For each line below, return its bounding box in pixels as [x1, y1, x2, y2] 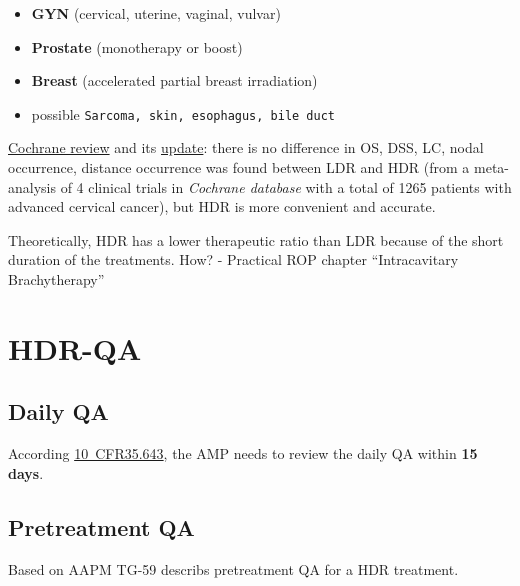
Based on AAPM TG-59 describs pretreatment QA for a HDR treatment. [8, 558, 459, 579]
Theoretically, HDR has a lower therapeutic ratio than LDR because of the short [8, 229, 504, 250]
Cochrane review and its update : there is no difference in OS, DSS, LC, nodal [8, 137, 484, 158]
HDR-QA [8, 327, 142, 368]
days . [8, 462, 44, 483]
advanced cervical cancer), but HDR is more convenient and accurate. [8, 196, 436, 217]
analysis [8, 176, 56, 197]
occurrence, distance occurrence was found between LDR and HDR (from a [8, 157, 470, 178]
